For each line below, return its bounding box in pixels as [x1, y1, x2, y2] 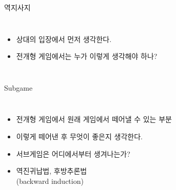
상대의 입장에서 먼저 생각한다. [16, 33, 112, 44]
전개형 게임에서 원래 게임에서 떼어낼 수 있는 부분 [16, 114, 172, 124]
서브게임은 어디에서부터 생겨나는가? [16, 148, 130, 159]
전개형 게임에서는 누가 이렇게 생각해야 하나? [16, 51, 158, 61]
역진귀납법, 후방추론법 [16, 165, 87, 176]
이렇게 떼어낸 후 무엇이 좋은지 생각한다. [16, 131, 143, 141]
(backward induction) [16, 175, 84, 186]
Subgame [4, 82, 33, 93]
